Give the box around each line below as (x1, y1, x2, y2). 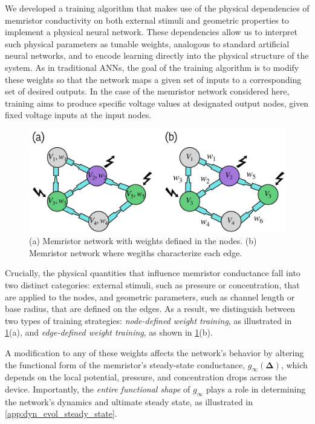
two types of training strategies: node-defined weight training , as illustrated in (5, 314, 292, 326)
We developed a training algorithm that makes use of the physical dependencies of (5, 2, 310, 14)
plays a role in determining (206, 383, 306, 396)
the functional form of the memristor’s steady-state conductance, (5, 358, 245, 371)
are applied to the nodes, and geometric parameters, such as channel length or (5, 290, 295, 303)
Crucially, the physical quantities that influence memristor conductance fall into (5, 267, 300, 279)
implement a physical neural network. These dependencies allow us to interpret (5, 25, 297, 38)
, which (281, 358, 308, 371)
